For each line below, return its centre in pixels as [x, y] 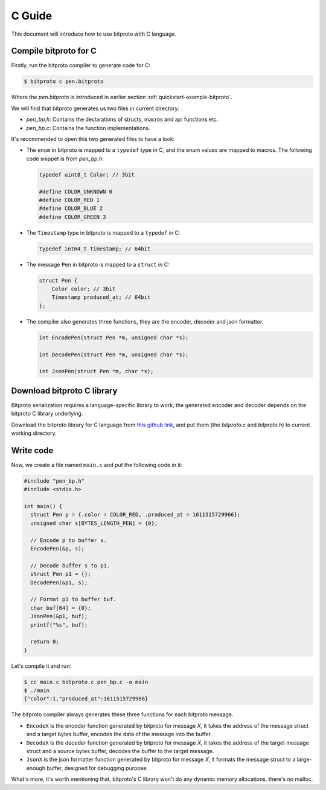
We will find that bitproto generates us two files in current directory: [95, 108]
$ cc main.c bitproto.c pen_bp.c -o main [86, 682]
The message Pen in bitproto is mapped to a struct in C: [98, 264]
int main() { [43, 506]
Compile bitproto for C [54, 51]
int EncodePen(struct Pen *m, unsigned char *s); [114, 338]
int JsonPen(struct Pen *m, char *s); [96, 371]
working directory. [34, 433]
